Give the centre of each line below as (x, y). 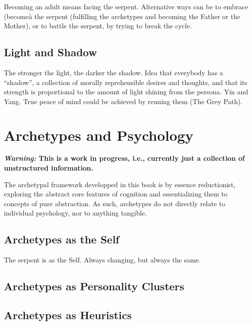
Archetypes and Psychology (99, 135)
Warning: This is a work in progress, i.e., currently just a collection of (124, 158)
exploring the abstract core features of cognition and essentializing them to (116, 194)
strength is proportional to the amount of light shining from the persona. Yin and (126, 92)
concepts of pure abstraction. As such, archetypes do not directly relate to (115, 203)
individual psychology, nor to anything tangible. (76, 213)
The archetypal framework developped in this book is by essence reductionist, (120, 184)
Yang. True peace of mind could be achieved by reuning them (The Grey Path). (123, 101)
